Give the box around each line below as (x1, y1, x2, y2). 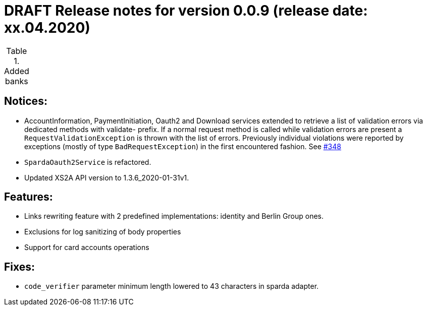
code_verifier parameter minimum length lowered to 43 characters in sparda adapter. (24, 282, 319, 291)
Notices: (4, 95, 47, 108)
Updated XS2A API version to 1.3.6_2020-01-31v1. (24, 173, 189, 182)
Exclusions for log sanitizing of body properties (24, 227, 181, 236)
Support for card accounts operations (24, 243, 149, 252)
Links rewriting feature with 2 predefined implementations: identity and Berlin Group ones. (24, 212, 324, 221)
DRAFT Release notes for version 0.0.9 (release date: (4, 2, 368, 19)
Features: (4, 191, 53, 204)
